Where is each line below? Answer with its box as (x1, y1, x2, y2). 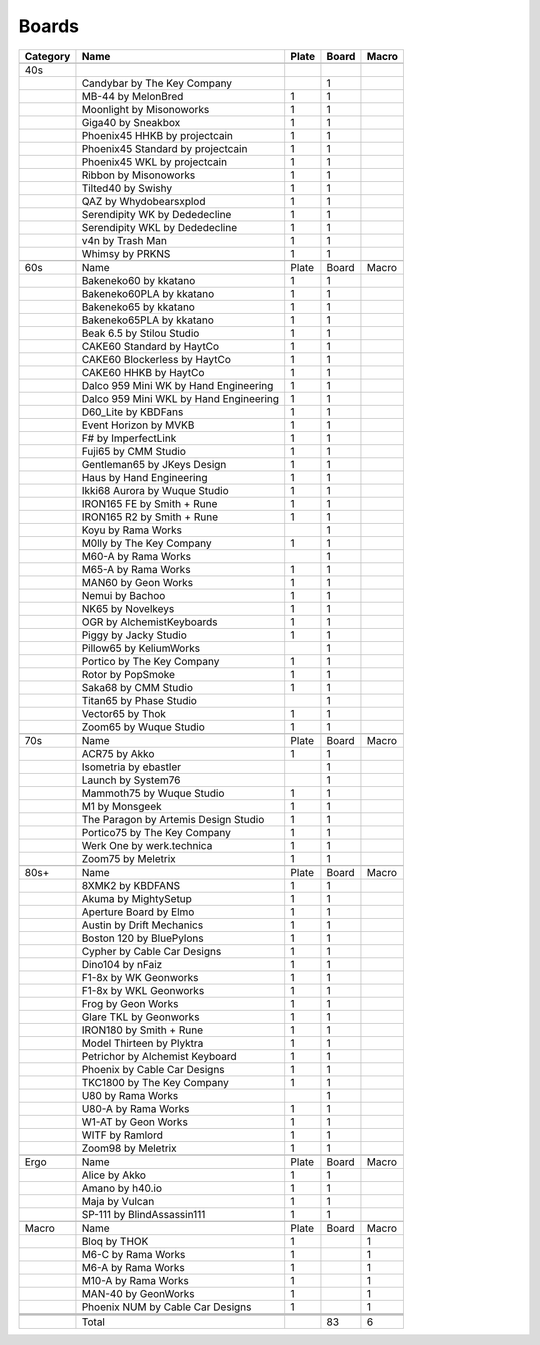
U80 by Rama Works (81, 1088, 179, 1102)
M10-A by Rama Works (81, 1273, 190, 1287)
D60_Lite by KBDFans (81, 405, 184, 419)
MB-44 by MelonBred (81, 89, 184, 103)
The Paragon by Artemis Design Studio (81, 812, 265, 826)
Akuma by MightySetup (81, 891, 192, 905)
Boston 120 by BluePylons (81, 931, 204, 945)
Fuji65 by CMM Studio (81, 444, 187, 458)
